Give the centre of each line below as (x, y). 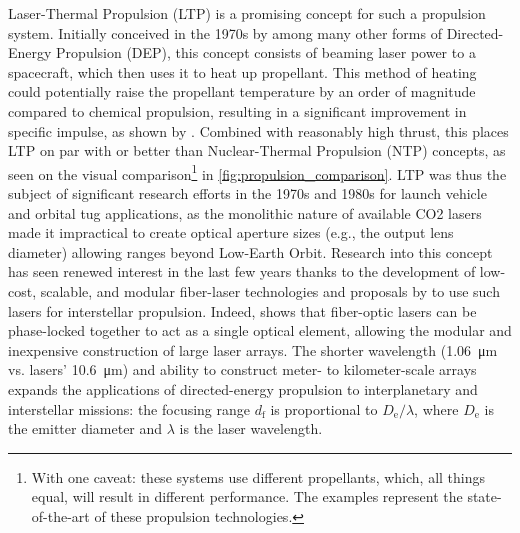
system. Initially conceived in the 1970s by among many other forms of (225, 32)
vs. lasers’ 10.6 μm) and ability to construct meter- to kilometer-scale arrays (242, 369)
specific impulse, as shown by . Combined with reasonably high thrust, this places (258, 130)
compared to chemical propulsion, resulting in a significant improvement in (237, 110)
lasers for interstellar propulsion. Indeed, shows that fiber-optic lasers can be (242, 310)
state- (484, 496)
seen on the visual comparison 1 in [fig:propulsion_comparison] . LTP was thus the (257, 172)
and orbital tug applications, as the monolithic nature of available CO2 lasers (245, 212)
